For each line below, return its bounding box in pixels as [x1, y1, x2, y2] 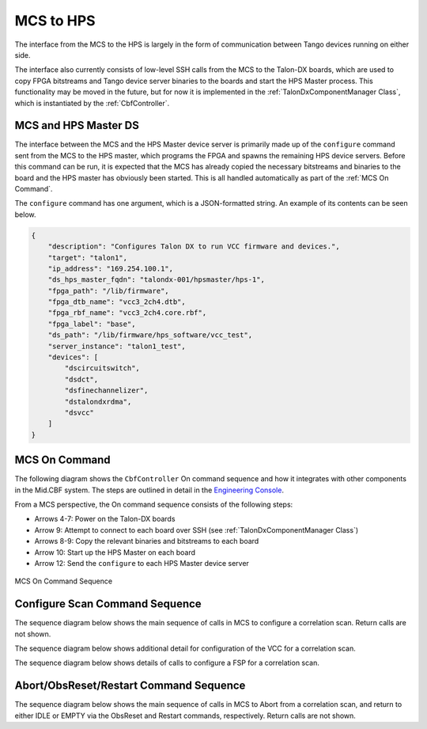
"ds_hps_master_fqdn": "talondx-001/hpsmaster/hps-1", [47, 275, 265, 284]
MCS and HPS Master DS [14, 119, 140, 132]
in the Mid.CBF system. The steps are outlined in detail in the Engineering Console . [14, 485, 285, 495]
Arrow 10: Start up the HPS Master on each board [34, 547, 195, 557]
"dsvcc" [64, 408, 95, 417]
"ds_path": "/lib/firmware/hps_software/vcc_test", [47, 331, 253, 340]
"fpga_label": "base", [47, 319, 136, 328]
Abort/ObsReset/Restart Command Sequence [14, 679, 246, 693]
